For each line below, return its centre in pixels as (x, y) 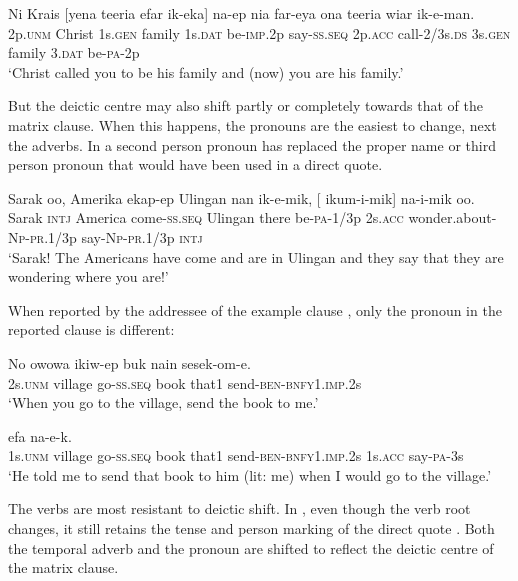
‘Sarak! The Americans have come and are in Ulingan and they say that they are (256, 256)
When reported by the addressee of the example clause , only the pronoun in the (255, 309)
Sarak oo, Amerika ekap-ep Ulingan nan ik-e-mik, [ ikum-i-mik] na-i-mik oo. (241, 197)
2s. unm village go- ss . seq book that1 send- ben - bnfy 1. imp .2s (185, 382)
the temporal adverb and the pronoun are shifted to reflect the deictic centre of (251, 547)
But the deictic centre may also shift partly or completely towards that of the (245, 105)
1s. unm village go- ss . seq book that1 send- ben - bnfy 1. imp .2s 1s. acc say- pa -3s (236, 455)
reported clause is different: (91, 329)
